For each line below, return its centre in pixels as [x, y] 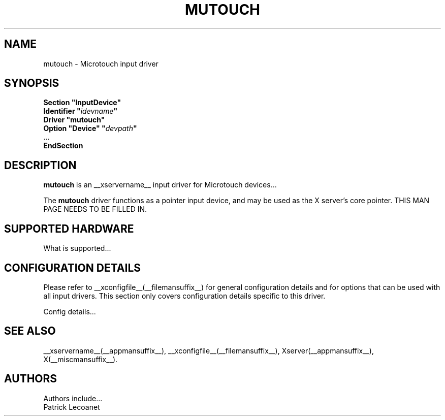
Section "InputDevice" [82, 103]
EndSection [63, 146]
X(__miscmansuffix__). [81, 359]
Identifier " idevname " [81, 111]
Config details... [70, 311]
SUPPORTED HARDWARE [69, 229]
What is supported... [77, 248]
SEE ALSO [30, 331]
